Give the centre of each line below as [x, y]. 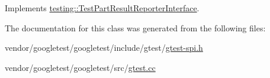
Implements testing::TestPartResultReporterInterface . [102, 8]
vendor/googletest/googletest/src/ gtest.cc [80, 67]
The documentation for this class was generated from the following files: [135, 27]
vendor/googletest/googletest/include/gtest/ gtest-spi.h [104, 48]
